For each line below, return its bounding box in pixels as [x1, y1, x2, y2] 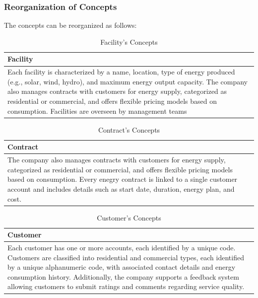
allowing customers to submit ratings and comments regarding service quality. [7, 281, 245, 292]
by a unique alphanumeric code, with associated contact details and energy [7, 262, 236, 272]
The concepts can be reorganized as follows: [4, 20, 137, 30]
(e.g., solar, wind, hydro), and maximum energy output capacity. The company [7, 76, 248, 86]
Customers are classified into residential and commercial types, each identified [7, 252, 244, 262]
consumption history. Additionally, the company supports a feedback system [7, 271, 239, 282]
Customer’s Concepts [97, 212, 161, 223]
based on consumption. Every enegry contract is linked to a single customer [7, 174, 238, 184]
